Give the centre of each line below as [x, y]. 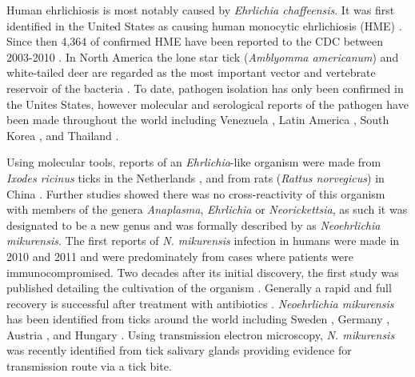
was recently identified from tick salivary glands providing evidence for [179, 350]
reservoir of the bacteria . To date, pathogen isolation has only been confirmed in [205, 88]
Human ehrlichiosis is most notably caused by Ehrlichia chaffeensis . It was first [201, 10]
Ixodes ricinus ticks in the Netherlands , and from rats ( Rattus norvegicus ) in [196, 177]
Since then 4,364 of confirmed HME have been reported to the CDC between [195, 41]
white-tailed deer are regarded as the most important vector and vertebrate [191, 72]
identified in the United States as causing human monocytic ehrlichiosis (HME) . [204, 25]
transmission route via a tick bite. [89, 366]
